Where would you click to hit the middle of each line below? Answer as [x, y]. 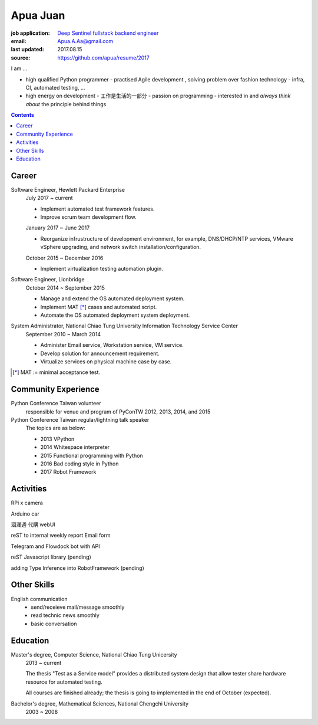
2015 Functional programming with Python [92, 455]
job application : [30, 33]
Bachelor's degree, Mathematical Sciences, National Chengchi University [100, 703]
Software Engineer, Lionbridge [48, 280]
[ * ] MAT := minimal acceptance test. [56, 372]
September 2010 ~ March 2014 [63, 334]
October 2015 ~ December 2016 [64, 258]
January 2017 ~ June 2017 [58, 228]
